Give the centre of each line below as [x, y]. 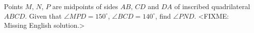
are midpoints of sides [85, 6]
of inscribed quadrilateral [212, 6]
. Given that [43, 16]
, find [163, 16]
